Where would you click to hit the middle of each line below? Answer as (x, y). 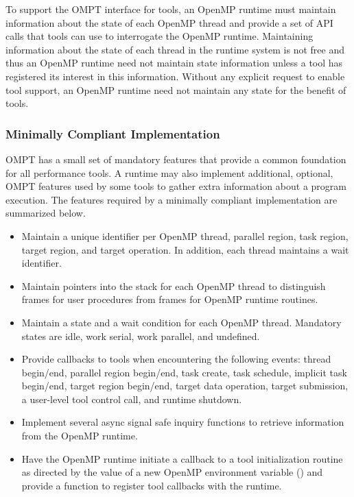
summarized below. (46, 213)
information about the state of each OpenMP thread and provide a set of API (169, 22)
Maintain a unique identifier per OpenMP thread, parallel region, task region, (185, 235)
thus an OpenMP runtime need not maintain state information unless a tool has (174, 63)
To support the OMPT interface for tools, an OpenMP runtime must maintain (171, 9)
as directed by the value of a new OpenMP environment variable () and (172, 472)
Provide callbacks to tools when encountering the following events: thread (176, 359)
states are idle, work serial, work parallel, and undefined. (141, 336)
